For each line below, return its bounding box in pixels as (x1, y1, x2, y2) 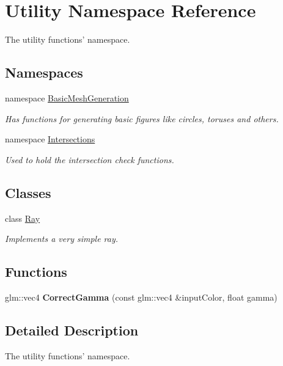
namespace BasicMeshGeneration (5, 91, 129, 104)
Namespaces (5, 63, 83, 82)
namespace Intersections (5, 133, 95, 145)
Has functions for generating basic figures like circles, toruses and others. (5, 112, 279, 125)
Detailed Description (5, 320, 139, 339)
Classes (5, 183, 51, 202)
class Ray (5, 211, 40, 224)
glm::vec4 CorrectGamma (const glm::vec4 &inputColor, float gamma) (5, 290, 277, 303)
